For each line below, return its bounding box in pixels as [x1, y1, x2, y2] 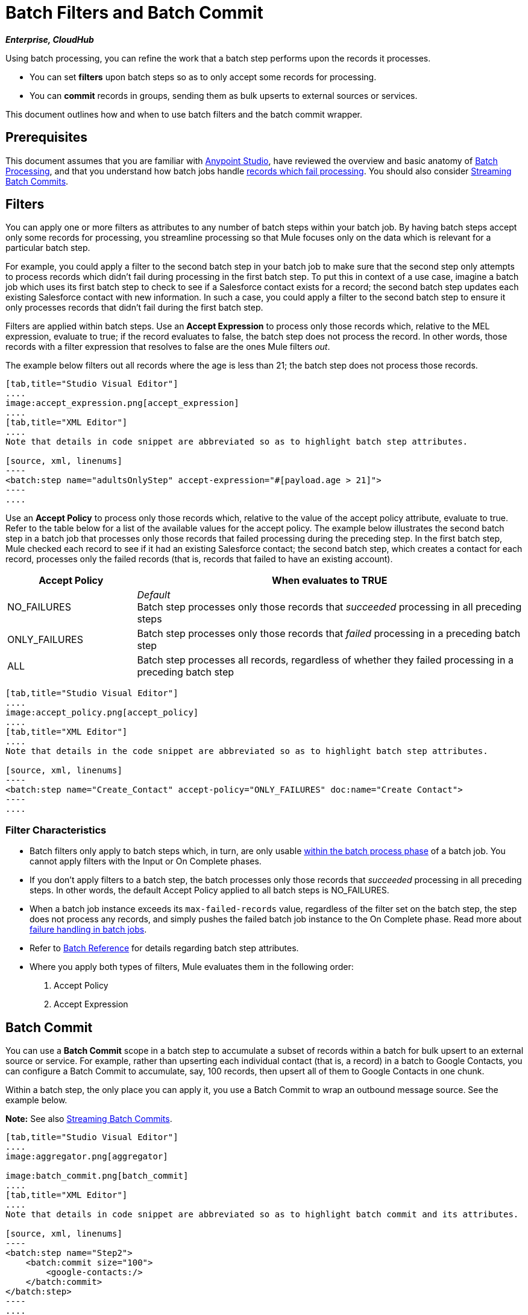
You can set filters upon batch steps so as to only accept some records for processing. [30, 71, 377, 82]
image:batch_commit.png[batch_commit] [5, 1171, 189, 1181]
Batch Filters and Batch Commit [5, 2, 263, 23]
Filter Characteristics [5, 823, 107, 836]
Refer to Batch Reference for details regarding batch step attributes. [30, 943, 299, 954]
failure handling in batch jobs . [30, 924, 147, 935]
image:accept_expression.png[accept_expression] [5, 398, 239, 408]
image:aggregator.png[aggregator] [5, 1152, 168, 1162]
